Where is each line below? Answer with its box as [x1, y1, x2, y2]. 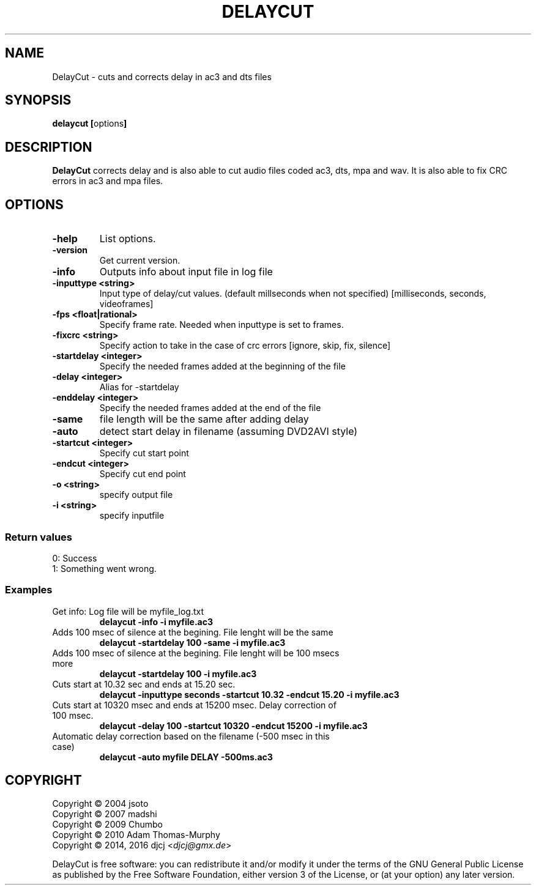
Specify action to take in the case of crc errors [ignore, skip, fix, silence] [99, 340, 391, 351]
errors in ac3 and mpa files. [52, 176, 163, 187]
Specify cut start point [99, 448, 189, 459]
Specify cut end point [99, 469, 186, 480]
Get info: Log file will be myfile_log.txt [52, 606, 204, 617]
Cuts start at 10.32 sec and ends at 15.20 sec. [52, 678, 236, 689]
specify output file [99, 489, 173, 500]
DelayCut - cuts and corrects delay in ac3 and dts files [52, 71, 272, 82]
